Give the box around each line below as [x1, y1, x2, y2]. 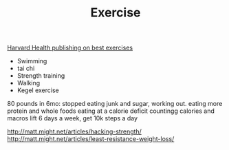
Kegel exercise [17, 86, 60, 94]
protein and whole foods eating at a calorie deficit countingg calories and [7, 107, 215, 115]
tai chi [17, 64, 35, 73]
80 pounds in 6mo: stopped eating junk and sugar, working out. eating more [7, 100, 223, 108]
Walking [17, 79, 41, 87]
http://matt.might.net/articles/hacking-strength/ [7, 127, 142, 136]
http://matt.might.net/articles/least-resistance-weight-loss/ [7, 135, 175, 143]
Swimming [17, 57, 47, 65]
